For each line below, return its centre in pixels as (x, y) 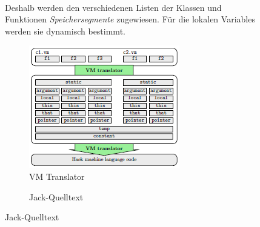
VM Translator (57, 176)
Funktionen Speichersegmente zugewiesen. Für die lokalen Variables (130, 19)
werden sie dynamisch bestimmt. (65, 31)
